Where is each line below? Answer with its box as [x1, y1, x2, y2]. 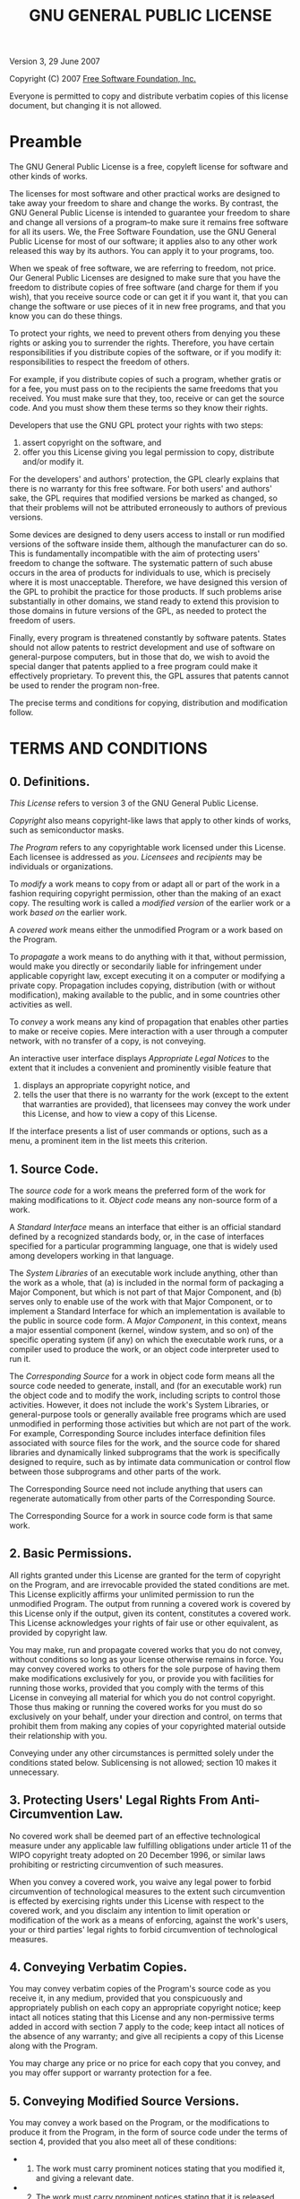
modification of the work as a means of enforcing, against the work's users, [9, 1915, 288, 1925]
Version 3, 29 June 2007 [9, 56, 100, 67]
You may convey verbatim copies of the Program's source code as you [9, 1984, 271, 1994]
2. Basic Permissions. [9, 1546, 133, 1561]
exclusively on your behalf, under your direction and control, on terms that [9, 1711, 283, 1722]
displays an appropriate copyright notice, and [21, 1080, 191, 1091]
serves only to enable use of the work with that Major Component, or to [9, 1296, 273, 1306]
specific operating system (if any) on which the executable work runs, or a [9, 1334, 284, 1345]
